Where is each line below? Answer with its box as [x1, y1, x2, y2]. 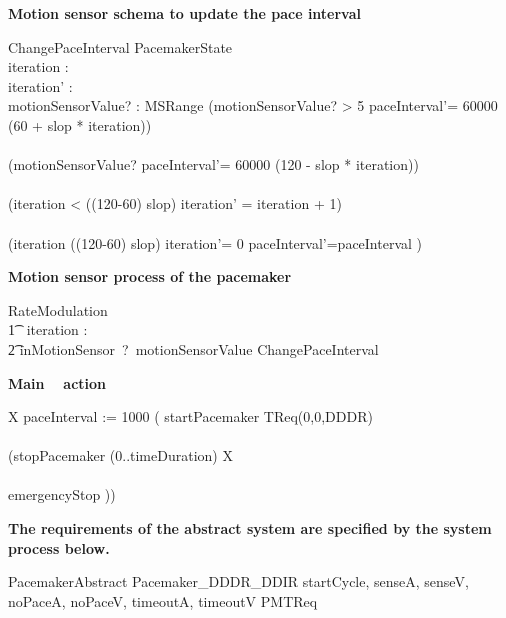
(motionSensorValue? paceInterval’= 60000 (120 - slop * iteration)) [8, 154, 419, 175]
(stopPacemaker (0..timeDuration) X [8, 445, 233, 466]
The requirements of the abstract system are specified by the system [8, 518, 492, 539]
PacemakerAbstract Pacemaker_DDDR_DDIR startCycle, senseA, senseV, [8, 571, 469, 592]
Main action [8, 372, 106, 393]
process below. [8, 537, 110, 558]
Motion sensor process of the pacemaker [8, 266, 292, 287]
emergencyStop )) [8, 484, 116, 505]
